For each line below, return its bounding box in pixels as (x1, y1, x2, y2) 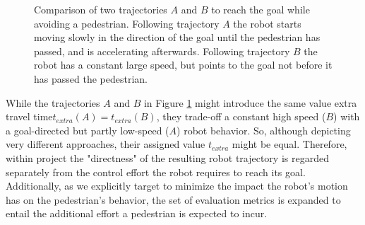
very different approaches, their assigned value (6, 137, 205, 151)
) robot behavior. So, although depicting (176, 122, 351, 137)
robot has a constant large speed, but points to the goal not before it (34, 57, 333, 72)
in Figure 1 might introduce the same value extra (143, 95, 357, 110)
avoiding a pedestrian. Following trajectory (34, 16, 220, 30)
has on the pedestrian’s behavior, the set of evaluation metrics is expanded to (6, 192, 341, 207)
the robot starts (233, 16, 301, 30)
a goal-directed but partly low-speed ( (6, 122, 169, 137)
